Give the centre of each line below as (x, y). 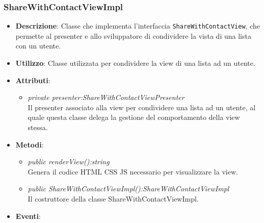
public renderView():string (69, 162)
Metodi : (30, 144)
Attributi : (33, 80)
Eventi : (28, 216)
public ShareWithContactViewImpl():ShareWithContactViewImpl (128, 189)
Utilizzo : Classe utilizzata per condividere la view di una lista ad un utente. (135, 63)
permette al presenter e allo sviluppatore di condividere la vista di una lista (133, 35)
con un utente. (38, 46)
